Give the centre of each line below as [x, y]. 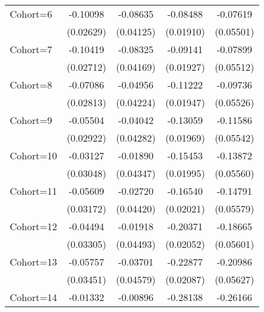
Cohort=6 [31, 14]
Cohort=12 [34, 226]
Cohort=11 [34, 191]
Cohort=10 [34, 155]
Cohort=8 [31, 85]
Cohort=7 [31, 49]
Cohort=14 [34, 297]
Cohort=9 [31, 120]
